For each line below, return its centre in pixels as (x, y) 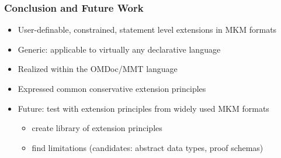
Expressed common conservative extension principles (112, 88)
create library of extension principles (97, 128)
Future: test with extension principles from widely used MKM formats (143, 108)
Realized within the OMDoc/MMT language (98, 69)
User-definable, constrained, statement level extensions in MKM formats (147, 30)
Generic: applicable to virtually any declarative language (119, 49)
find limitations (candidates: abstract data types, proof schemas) (148, 147)
